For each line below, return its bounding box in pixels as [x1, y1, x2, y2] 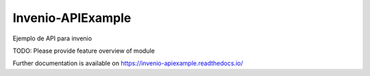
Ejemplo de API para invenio [12, 34, 92, 42]
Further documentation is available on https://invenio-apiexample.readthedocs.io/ [12, 59, 243, 68]
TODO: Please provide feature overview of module [12, 47, 156, 55]
